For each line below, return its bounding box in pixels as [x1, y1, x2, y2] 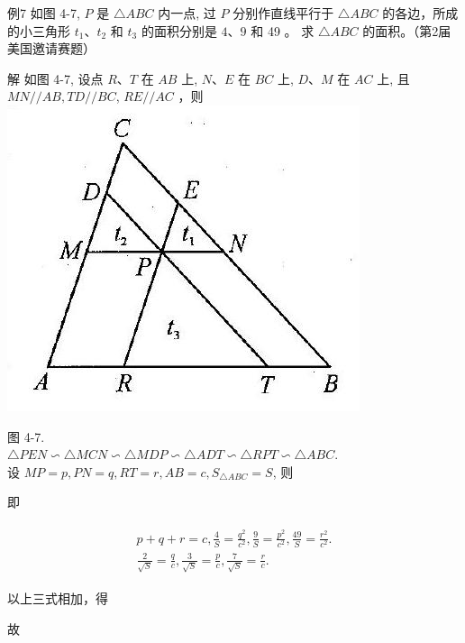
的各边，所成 [382, 4, 459, 22]
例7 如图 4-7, [7, 4, 80, 22]
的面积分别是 [141, 21, 217, 40]
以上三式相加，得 [7, 589, 108, 608]
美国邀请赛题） [7, 39, 96, 58]
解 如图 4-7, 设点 [7, 69, 104, 87]
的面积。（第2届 [362, 21, 451, 40]
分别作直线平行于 [232, 4, 334, 22]
